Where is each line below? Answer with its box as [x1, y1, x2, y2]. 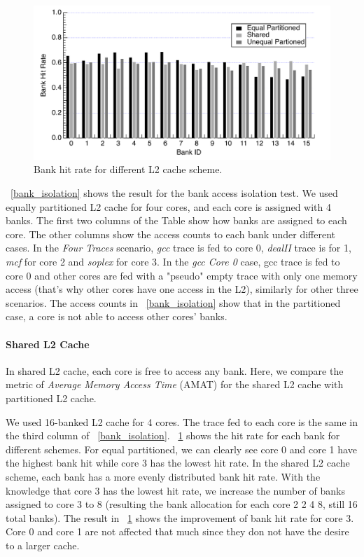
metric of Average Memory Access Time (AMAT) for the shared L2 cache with [6, 377, 344, 392]
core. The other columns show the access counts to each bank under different [6, 226, 336, 241]
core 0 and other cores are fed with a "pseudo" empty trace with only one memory [6, 268, 358, 282]
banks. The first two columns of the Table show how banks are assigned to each [6, 213, 347, 228]
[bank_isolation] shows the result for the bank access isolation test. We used [10, 186, 338, 200]
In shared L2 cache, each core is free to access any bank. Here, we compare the [6, 363, 344, 378]
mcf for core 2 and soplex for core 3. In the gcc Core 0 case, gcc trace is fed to [6, 254, 340, 269]
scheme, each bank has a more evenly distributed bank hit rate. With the [6, 469, 321, 483]
